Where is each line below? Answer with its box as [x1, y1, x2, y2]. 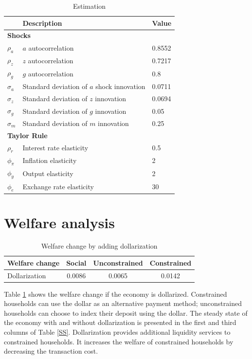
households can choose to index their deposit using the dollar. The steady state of [4, 307, 248, 318]
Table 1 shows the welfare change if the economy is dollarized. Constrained [4, 288, 227, 299]
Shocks [7, 30, 31, 40]
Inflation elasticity [22, 155, 77, 165]
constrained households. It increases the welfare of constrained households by [4, 336, 234, 346]
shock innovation [95, 81, 145, 91]
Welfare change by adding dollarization [41, 241, 158, 251]
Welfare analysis [4, 213, 115, 233]
